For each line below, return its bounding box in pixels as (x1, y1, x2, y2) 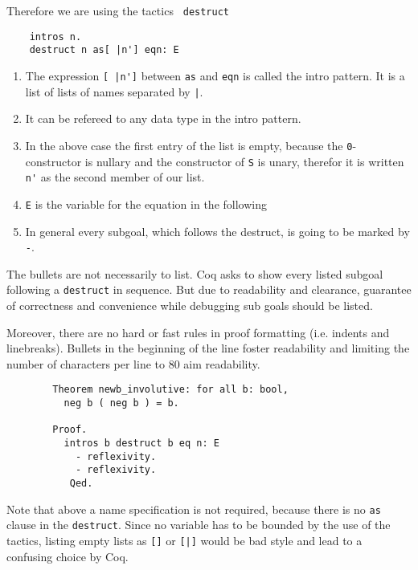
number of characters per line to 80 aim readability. (6, 355, 260, 372)
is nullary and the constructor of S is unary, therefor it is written (84, 153, 404, 169)
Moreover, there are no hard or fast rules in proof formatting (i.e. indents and (6, 324, 390, 340)
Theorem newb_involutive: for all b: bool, (52, 384, 289, 396)
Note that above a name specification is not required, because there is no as (6, 500, 381, 517)
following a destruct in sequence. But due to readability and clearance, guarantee (6, 281, 412, 298)
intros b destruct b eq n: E (64, 438, 219, 449)
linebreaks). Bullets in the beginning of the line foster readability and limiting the (6, 340, 410, 356)
